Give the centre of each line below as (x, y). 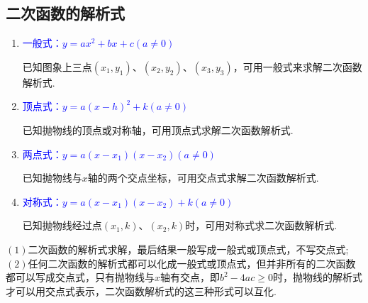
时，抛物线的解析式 (317, 277)
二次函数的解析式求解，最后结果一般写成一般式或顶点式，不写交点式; (188, 249)
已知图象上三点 (57, 66)
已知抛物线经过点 (62, 225)
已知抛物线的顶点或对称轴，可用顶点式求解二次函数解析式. (158, 130)
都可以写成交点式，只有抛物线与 (80, 277)
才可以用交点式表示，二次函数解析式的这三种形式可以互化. (141, 291)
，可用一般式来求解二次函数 (297, 66)
